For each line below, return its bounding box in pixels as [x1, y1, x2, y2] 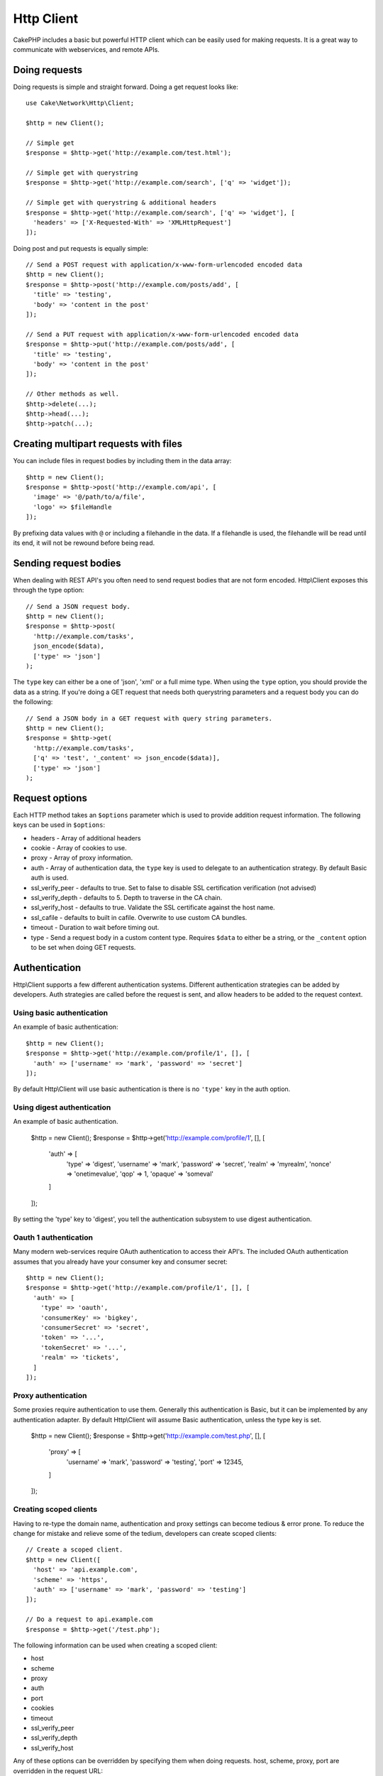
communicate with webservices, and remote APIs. [13, 45, 160, 53]
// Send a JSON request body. [26, 602, 131, 610]
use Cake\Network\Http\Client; [26, 99, 135, 107]
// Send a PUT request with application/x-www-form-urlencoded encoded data [26, 330, 299, 338]
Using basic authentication [13, 1007, 109, 1017]
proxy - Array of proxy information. [30, 853, 133, 862]
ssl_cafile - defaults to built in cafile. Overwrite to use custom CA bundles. [30, 913, 248, 921]
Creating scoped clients [13, 1505, 98, 1515]
